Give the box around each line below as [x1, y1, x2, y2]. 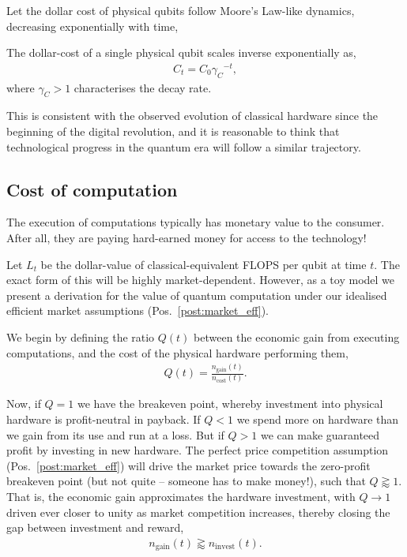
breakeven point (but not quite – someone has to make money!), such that [6, 473, 366, 489]
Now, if [6, 395, 41, 412]
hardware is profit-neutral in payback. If [6, 411, 201, 428]
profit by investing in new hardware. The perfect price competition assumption [6, 442, 389, 458]
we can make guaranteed [260, 426, 380, 443]
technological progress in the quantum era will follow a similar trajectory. [6, 138, 361, 155]
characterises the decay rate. [73, 79, 212, 95]
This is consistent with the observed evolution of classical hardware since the [6, 107, 379, 124]
